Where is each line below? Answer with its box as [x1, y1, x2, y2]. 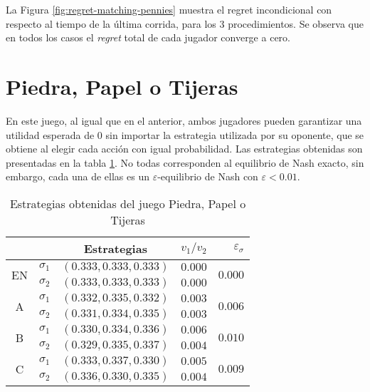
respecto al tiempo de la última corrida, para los [6, 16, 216, 31]
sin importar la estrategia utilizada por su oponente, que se [105, 127, 364, 142]
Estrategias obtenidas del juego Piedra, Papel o [9, 195, 246, 212]
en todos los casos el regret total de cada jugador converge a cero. [6, 30, 290, 45]
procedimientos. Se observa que [228, 16, 364, 31]
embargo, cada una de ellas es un [6, 169, 150, 184]
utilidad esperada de [6, 127, 95, 142]
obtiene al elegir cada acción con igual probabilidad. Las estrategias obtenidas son [6, 141, 363, 156]
